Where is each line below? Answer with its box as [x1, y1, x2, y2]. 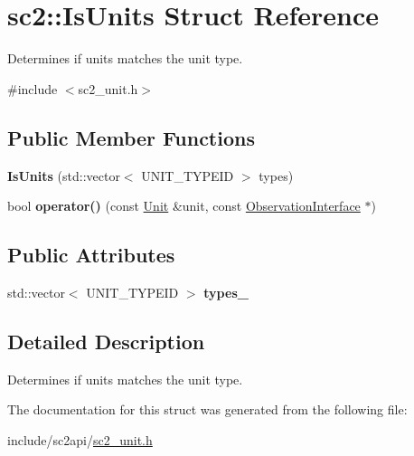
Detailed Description [7, 327, 205, 355]
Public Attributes [7, 241, 175, 269]
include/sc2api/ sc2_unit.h [7, 430, 153, 449]
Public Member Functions [7, 123, 255, 151]
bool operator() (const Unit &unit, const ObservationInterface [7, 196, 361, 215]
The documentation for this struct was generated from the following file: [7, 400, 408, 419]
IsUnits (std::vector [7, 166, 120, 185]
